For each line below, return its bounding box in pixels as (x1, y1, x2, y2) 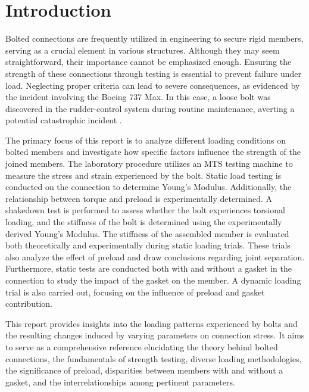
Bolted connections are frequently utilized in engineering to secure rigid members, (5, 32, 304, 45)
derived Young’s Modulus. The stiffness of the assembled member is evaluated (5, 227, 289, 239)
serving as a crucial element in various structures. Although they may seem (5, 43, 280, 56)
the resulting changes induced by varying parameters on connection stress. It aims (5, 329, 305, 341)
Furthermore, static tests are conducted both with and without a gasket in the (5, 262, 292, 275)
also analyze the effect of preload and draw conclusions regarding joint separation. (5, 250, 305, 263)
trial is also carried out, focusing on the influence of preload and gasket (5, 285, 265, 298)
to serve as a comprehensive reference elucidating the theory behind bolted (5, 340, 278, 353)
